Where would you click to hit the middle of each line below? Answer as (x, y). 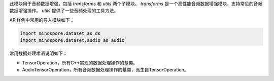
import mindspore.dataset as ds (60, 33)
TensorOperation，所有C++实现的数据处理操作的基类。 (80, 62)
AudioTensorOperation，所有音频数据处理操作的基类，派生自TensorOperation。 (105, 69)
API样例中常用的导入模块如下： (42, 20)
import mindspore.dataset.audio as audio (72, 40)
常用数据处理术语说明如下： (38, 53)
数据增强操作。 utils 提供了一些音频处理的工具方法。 (64, 11)
